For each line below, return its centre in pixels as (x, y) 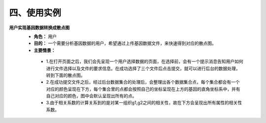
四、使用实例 (35, 13)
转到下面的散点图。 (66, 75)
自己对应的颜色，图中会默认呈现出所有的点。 (91, 96)
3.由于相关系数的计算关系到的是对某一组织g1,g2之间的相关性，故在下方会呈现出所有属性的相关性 (144, 103)
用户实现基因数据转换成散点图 (39, 28)
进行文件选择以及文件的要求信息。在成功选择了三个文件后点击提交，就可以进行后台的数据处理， (143, 68)
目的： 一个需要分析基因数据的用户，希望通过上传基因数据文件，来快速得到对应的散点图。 (125, 43)
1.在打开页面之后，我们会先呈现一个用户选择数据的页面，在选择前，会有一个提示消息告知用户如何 (145, 61)
